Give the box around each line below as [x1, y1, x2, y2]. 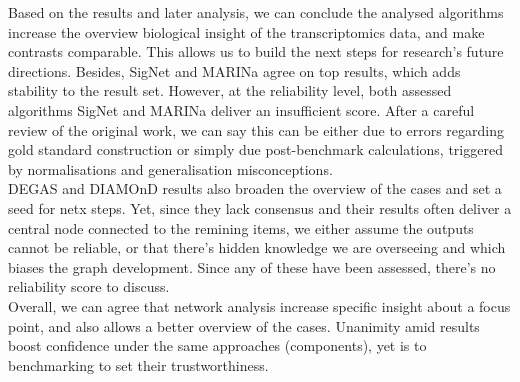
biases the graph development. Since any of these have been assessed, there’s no [8, 256, 496, 277]
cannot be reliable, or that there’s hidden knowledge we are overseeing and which [8, 237, 506, 258]
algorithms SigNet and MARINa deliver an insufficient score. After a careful [8, 99, 475, 120]
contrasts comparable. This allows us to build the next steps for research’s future [8, 41, 504, 62]
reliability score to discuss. [8, 276, 170, 297]
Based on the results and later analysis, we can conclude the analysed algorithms [8, 2, 504, 22]
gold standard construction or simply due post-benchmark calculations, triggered [8, 139, 503, 160]
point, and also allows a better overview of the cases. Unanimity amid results [8, 315, 480, 336]
